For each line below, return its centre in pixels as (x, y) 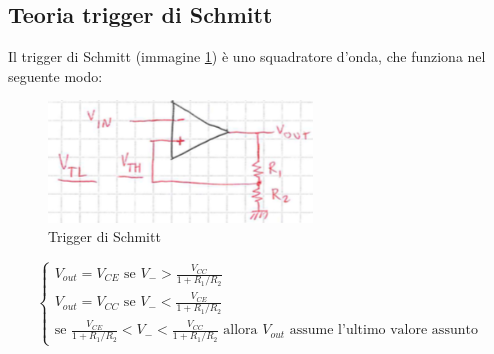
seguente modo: (55, 75)
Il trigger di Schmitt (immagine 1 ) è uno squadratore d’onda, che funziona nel (247, 56)
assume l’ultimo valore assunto (383, 330)
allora (240, 330)
